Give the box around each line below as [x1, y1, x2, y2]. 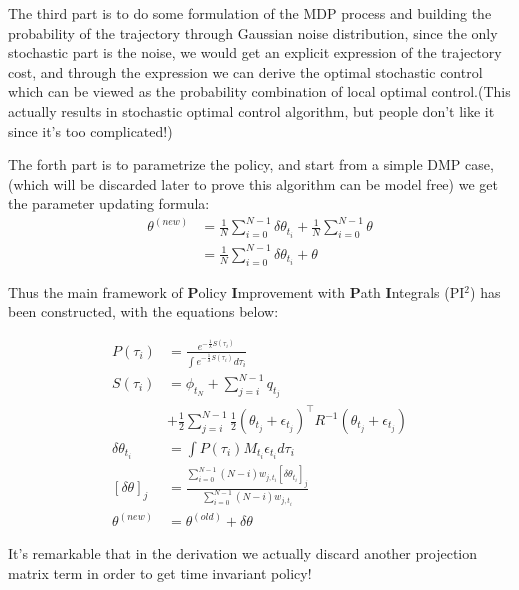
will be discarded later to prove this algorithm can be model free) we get [53, 173, 498, 194]
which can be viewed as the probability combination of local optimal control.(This [8, 81, 511, 102]
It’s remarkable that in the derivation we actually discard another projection [8, 543, 478, 564]
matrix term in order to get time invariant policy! [8, 562, 312, 583]
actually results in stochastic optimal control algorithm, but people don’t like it [8, 100, 495, 121]
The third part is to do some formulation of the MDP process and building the [8, 3, 492, 23]
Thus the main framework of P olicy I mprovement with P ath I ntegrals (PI [8, 281, 465, 302]
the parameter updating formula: [8, 193, 210, 214]
